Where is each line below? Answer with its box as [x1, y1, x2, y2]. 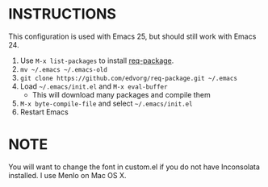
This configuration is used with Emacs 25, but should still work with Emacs [8, 31, 257, 41]
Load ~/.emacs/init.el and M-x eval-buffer [19, 81, 168, 91]
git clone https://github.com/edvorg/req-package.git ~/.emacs [19, 74, 238, 82]
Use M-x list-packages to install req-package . [19, 56, 174, 65]
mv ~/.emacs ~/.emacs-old [19, 65, 107, 73]
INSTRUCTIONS [8, 5, 117, 23]
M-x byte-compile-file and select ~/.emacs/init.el [19, 98, 193, 108]
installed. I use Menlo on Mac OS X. [8, 170, 127, 180]
